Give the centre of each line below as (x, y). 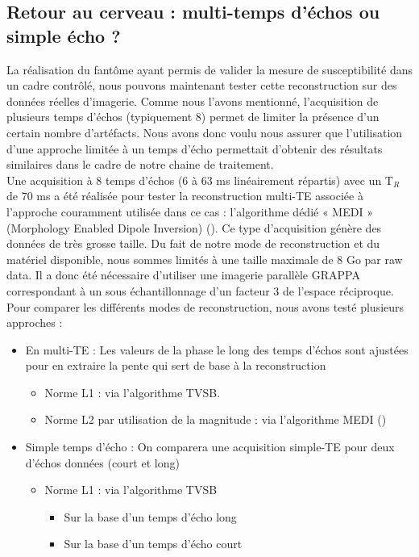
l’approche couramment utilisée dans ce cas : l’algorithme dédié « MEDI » (190, 211)
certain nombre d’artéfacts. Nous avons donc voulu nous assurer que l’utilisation (205, 132)
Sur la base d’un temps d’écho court (153, 544)
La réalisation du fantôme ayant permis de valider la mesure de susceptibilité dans (210, 69)
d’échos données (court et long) (102, 462)
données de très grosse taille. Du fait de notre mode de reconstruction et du (193, 243)
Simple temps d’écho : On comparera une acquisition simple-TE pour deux (210, 447)
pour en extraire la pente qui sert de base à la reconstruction (176, 365)
